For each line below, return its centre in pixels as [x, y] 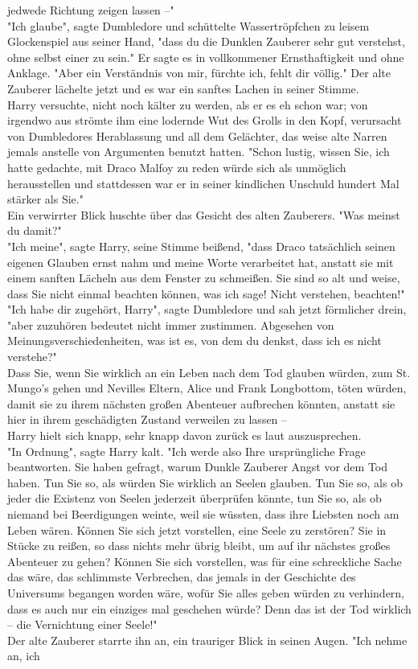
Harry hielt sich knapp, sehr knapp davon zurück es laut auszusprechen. [184, 435]
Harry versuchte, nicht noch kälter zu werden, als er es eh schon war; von [188, 104]
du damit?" [35, 230]
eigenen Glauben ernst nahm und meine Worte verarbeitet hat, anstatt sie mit [201, 262]
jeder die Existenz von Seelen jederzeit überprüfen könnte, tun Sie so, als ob [195, 498]
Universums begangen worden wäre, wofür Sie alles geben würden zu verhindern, [206, 592]
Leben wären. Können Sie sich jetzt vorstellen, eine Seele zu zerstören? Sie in [197, 529]
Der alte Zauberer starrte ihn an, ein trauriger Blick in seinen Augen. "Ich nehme [207, 640]
